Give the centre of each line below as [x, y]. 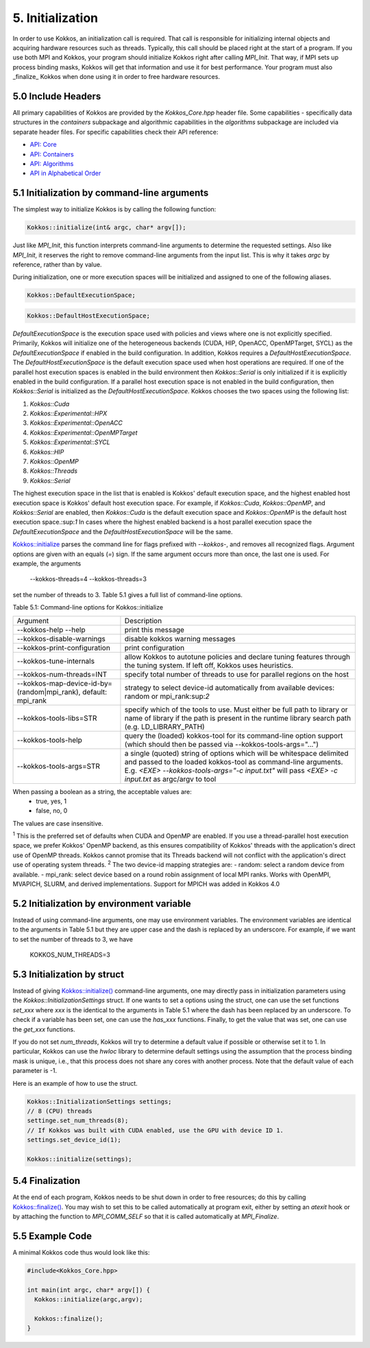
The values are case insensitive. [58, 823]
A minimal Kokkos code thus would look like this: [81, 1253]
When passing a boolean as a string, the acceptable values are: [102, 791]
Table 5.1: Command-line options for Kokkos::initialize [88, 607]
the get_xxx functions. [44, 1029]
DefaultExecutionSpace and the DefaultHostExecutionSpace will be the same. [123, 531]
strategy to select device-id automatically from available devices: [230, 688]
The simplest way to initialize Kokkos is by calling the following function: [114, 209]
